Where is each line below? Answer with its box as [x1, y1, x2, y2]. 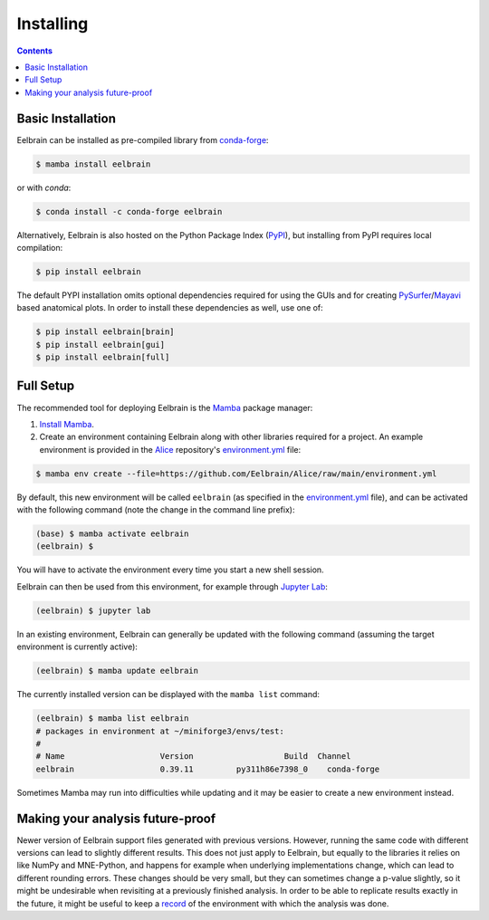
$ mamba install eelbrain [35, 158, 151, 169]
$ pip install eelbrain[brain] [35, 327, 176, 337]
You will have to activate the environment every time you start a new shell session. [16, 564, 325, 575]
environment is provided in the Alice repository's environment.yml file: [39, 444, 302, 455]
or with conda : [16, 182, 72, 193]
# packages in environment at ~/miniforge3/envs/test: [35, 725, 284, 736]
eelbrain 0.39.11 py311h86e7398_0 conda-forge [35, 763, 380, 774]
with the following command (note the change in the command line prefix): [16, 504, 295, 515]
